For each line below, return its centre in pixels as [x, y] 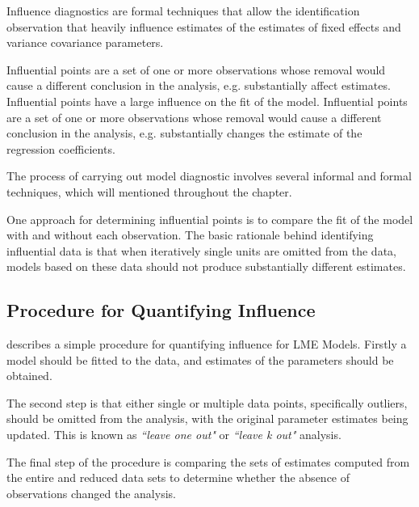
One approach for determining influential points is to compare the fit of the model [210, 219]
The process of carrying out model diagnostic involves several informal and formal [209, 176]
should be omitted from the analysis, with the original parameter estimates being [207, 418]
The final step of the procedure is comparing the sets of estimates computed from [208, 461]
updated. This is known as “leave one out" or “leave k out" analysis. [174, 435]
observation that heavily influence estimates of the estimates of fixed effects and [204, 26]
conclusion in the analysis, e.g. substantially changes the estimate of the [184, 133]
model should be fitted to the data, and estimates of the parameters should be [200, 359]
